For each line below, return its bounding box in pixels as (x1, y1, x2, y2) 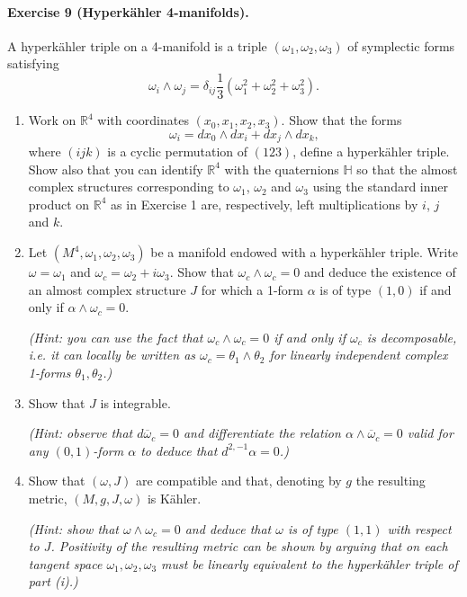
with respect (387, 519, 452, 538)
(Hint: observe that (28, 423, 133, 442)
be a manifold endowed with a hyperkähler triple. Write (150, 243, 458, 262)
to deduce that (140, 441, 218, 459)
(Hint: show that (28, 519, 119, 538)
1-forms (28, 363, 71, 382)
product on (28, 194, 90, 213)
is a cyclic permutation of (107, 142, 247, 161)
